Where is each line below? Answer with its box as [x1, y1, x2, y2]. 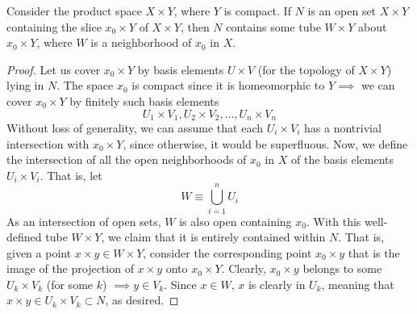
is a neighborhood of [90, 34, 192, 51]
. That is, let [40, 166, 102, 183]
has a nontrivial [304, 119, 382, 136]
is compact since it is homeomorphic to [131, 77, 325, 94]
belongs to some [302, 260, 382, 277]
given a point [6, 244, 72, 261]
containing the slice [6, 18, 102, 35]
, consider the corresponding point [143, 244, 312, 261]
